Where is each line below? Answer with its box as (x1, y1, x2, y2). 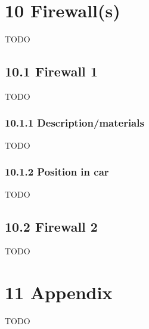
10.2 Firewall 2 (5, 217, 98, 235)
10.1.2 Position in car (5, 164, 109, 179)
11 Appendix (5, 280, 113, 305)
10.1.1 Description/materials (5, 115, 144, 130)
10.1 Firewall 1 (5, 62, 98, 81)
